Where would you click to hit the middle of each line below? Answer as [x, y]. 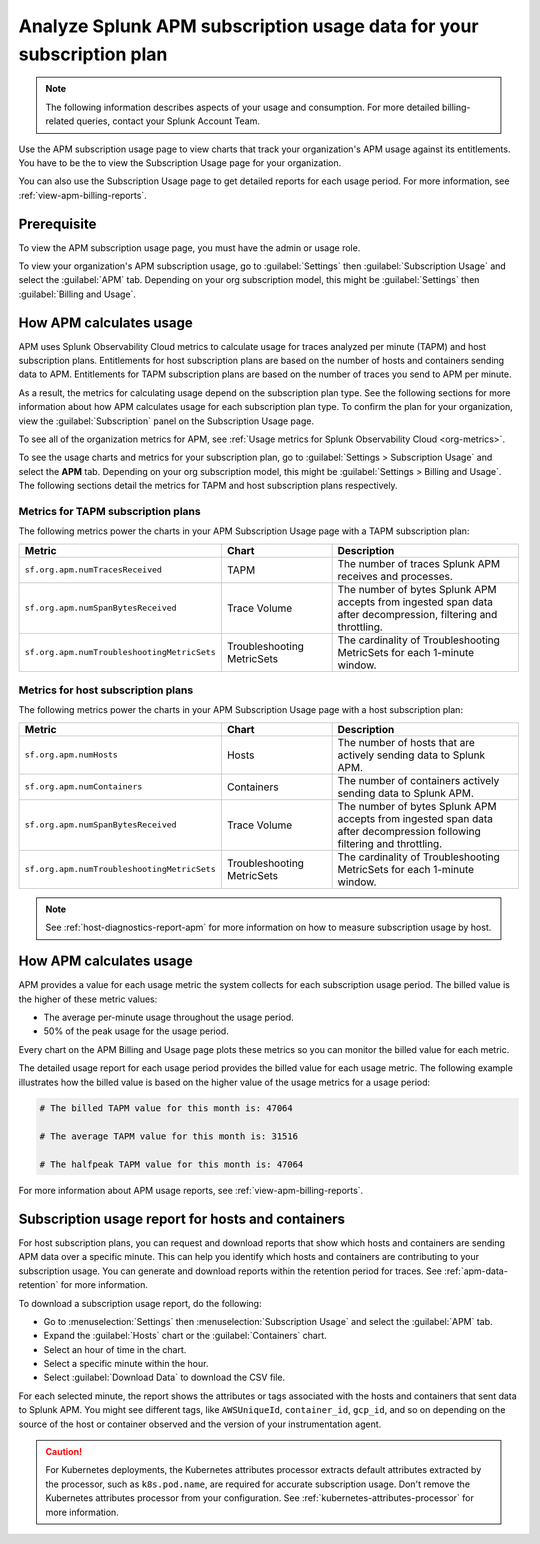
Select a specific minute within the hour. [126, 1364]
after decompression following [409, 831]
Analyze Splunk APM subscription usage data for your [248, 26]
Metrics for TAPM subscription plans [109, 511]
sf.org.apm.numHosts [71, 755]
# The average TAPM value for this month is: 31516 [169, 1136]
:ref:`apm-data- [476, 1271]
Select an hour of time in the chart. [115, 1349]
